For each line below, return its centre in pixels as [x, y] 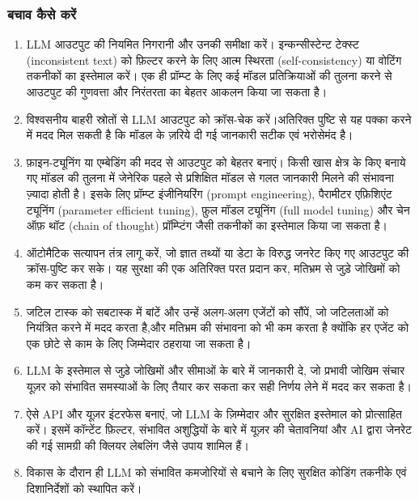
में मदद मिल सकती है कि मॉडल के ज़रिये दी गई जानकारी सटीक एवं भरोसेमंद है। [190, 135]
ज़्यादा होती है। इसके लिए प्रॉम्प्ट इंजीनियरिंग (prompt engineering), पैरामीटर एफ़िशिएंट [209, 193]
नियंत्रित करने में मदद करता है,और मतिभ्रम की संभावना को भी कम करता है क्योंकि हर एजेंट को [218, 327]
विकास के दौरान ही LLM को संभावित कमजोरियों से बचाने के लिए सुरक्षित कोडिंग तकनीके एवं [216, 472]
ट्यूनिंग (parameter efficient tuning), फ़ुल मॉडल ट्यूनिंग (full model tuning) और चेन [218, 209]
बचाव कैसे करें [42, 13]
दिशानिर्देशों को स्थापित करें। [84, 488]
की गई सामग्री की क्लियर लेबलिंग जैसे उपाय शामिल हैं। [138, 445]
